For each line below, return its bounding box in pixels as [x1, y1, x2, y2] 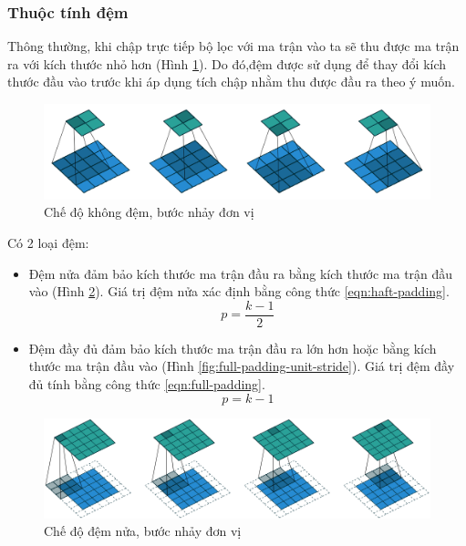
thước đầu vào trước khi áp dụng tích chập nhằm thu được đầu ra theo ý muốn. [7, 72, 455, 91]
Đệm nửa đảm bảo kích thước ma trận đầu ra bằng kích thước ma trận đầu [28, 263, 453, 283]
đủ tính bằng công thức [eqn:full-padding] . [28, 374, 265, 393]
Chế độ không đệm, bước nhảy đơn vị [44, 202, 254, 221]
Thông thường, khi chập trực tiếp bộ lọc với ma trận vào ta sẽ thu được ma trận [7, 36, 460, 56]
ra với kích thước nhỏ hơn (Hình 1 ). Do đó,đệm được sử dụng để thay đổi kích [7, 54, 447, 73]
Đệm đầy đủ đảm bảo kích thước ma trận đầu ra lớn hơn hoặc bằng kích [28, 338, 437, 357]
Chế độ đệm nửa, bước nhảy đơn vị [44, 521, 242, 541]
